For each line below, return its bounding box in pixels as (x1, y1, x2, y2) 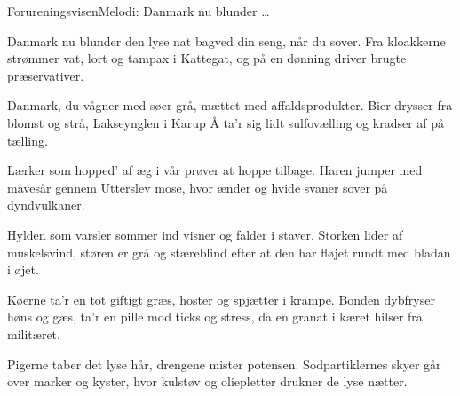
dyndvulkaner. (7, 195, 85, 214)
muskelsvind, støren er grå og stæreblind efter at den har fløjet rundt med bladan (7, 242, 451, 261)
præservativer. (7, 66, 84, 84)
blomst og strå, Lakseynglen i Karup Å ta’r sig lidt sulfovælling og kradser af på (7, 113, 445, 131)
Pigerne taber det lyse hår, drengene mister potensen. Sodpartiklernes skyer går (7, 354, 441, 373)
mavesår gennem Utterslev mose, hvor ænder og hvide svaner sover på (7, 178, 388, 196)
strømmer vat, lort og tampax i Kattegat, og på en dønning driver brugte (7, 49, 407, 67)
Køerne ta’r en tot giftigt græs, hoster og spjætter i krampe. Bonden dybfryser (7, 289, 435, 308)
